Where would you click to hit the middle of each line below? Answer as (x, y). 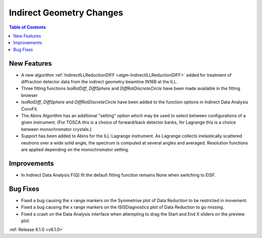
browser (30, 95)
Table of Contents (27, 27)
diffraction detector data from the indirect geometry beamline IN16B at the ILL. (99, 82)
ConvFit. (30, 109)
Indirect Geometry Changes (66, 13)
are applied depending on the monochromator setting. (75, 149)
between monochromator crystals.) (56, 129)
